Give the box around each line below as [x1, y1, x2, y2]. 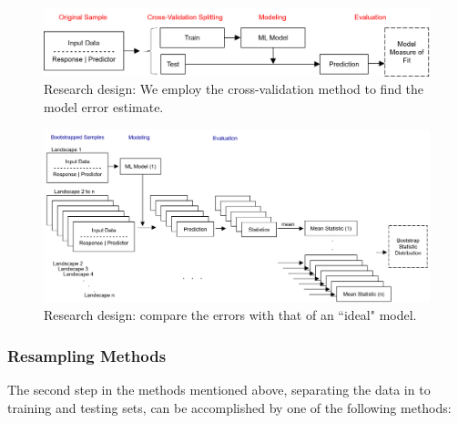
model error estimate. [44, 97, 164, 116]
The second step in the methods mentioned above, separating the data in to [7, 380, 431, 398]
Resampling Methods [7, 344, 167, 366]
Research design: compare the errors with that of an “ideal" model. [44, 305, 417, 325]
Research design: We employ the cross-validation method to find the [44, 79, 424, 98]
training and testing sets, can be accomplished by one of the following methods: [7, 397, 452, 417]
